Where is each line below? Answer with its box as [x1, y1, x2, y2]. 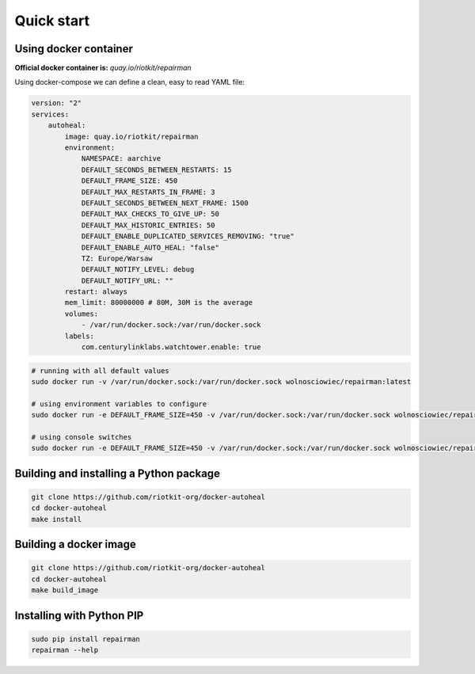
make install [31, 515, 82, 524]
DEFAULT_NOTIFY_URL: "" [81, 276, 174, 285]
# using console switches [31, 432, 132, 441]
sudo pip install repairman [31, 634, 140, 643]
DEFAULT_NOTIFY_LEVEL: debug [81, 265, 195, 274]
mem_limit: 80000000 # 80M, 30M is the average [64, 298, 253, 307]
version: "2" [31, 99, 82, 108]
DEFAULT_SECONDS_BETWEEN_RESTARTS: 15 [81, 165, 233, 174]
